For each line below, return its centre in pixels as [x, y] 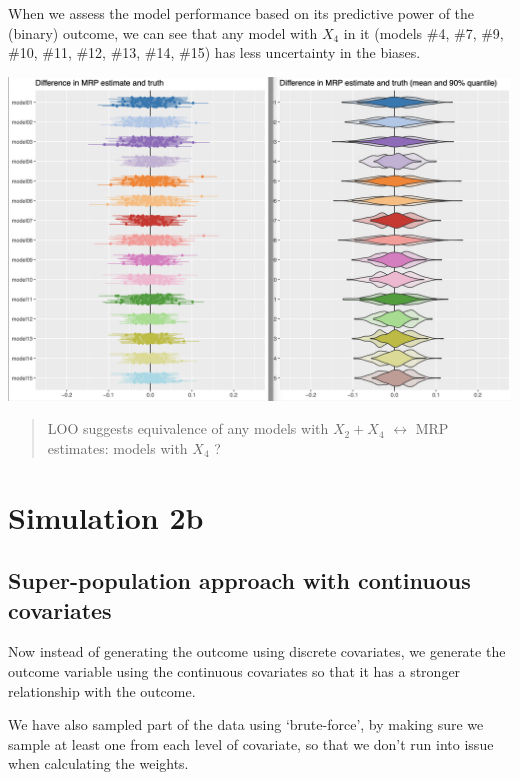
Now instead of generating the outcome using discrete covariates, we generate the [257, 651]
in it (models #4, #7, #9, [423, 32]
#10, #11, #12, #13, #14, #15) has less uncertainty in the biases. [214, 52]
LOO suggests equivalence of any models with [188, 428]
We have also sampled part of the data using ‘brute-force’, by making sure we [246, 724]
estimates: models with [117, 447]
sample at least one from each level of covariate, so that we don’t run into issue [251, 743]
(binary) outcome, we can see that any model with [163, 32]
